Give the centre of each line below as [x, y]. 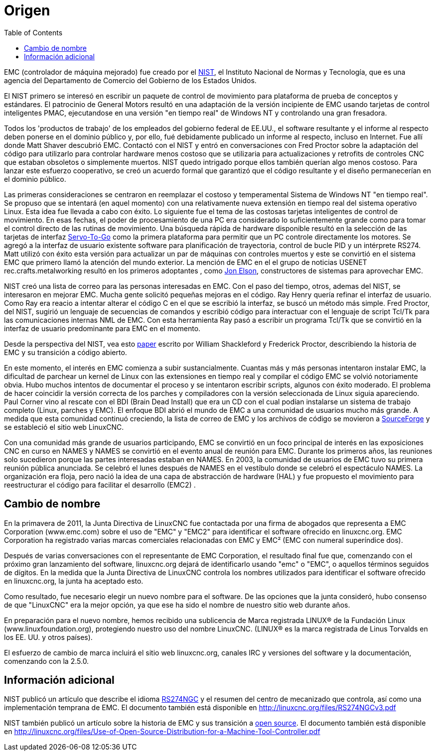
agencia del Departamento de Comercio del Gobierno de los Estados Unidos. [130, 80]
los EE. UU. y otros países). [48, 637]
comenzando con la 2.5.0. [47, 661]
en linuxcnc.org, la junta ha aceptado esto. [74, 581]
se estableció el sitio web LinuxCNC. [64, 427]
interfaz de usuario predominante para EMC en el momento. [102, 328]
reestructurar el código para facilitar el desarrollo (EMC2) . [100, 485]
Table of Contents [33, 32]
